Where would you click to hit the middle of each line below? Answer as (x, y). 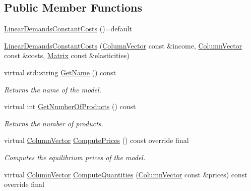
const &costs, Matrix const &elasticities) (67, 55)
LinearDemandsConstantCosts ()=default (68, 29)
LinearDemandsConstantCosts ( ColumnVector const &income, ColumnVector (123, 45)
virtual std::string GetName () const (60, 72)
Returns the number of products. (54, 123)
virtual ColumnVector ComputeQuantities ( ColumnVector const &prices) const (126, 174)
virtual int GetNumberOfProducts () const (70, 106)
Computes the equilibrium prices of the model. (75, 157)
